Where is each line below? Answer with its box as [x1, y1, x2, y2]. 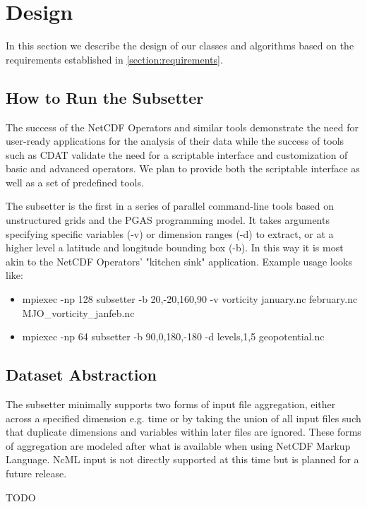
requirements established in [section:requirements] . [6, 52, 223, 66]
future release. [6, 466, 67, 480]
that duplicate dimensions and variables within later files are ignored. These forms [6, 424, 361, 439]
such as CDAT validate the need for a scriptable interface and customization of [6, 147, 348, 162]
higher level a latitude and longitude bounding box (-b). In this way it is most [6, 240, 344, 255]
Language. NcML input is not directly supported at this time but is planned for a [6, 452, 359, 467]
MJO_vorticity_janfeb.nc [22, 305, 135, 320]
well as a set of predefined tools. [6, 174, 144, 189]
